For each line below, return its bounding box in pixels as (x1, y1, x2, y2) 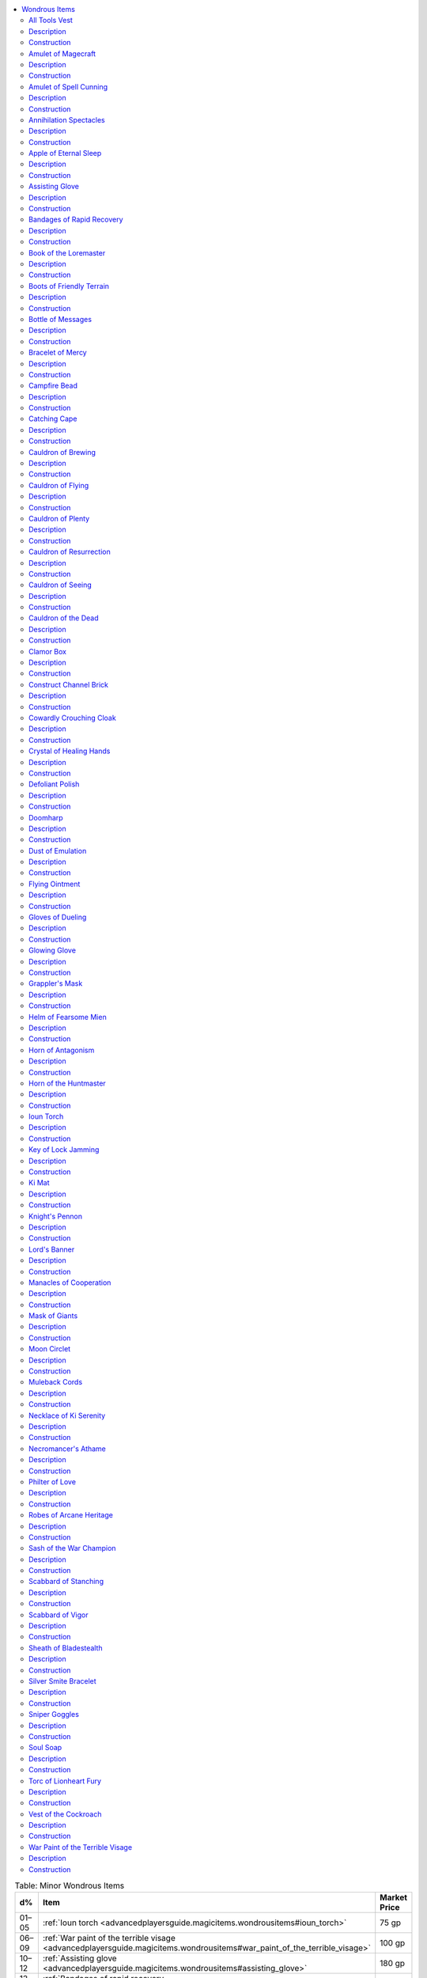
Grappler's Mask (28, 979, 83, 988)
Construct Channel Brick (28, 680, 108, 689)
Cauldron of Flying (28, 480, 89, 490)
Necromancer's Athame (28, 1444, 107, 1453)
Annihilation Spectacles (28, 115, 106, 124)
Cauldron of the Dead (28, 613, 99, 623)
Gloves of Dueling (28, 912, 87, 922)
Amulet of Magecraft (28, 48, 96, 59)
